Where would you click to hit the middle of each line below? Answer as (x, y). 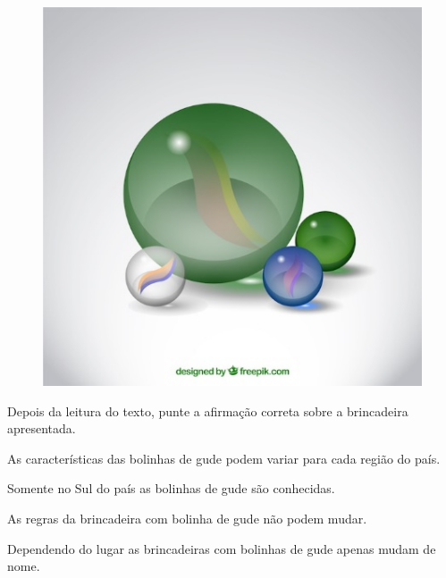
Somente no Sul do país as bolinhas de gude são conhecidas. (171, 488)
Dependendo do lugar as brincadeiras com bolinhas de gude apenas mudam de (222, 548)
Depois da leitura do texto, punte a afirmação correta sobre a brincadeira (208, 410)
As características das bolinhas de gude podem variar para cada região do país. (224, 458)
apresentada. (42, 428)
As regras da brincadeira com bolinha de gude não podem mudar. (187, 518)
